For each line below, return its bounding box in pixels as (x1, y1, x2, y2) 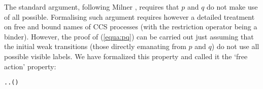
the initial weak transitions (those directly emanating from (4, 41, 186, 52)
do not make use (207, 2, 258, 12)
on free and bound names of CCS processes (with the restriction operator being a (4, 21, 257, 32)
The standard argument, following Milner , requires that (4, 2, 179, 12)
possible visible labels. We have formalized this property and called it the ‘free (4, 51, 248, 61)
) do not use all (211, 41, 259, 52)
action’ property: (4, 61, 56, 71)
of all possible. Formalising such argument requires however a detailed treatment (4, 11, 255, 22)
